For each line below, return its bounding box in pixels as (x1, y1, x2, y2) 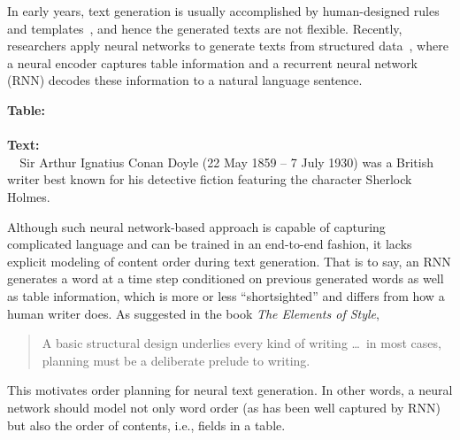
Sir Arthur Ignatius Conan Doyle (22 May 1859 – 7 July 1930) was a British (19, 152, 433, 171)
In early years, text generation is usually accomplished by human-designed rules (7, 2, 440, 19)
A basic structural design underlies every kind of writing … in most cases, (42, 334, 441, 352)
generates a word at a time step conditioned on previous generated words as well (7, 269, 444, 288)
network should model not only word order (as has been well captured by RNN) (7, 398, 441, 416)
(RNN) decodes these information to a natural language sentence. (7, 71, 363, 89)
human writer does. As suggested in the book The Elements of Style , (7, 304, 379, 322)
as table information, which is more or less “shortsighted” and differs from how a (7, 286, 445, 305)
